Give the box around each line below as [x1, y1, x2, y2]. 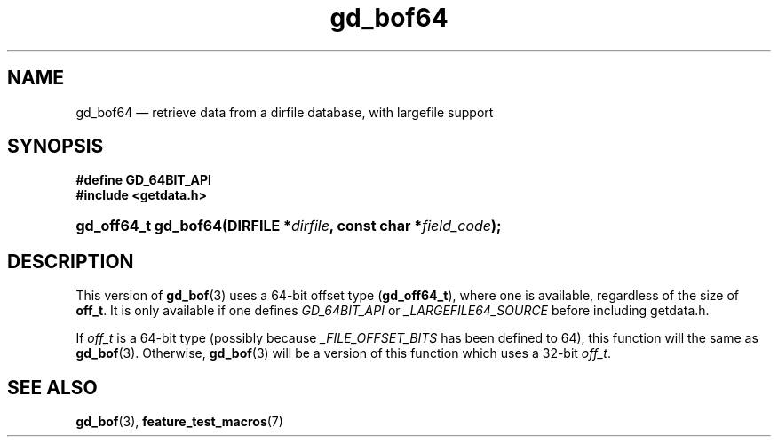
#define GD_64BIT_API [75, 172, 212, 188]
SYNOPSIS [7, 135, 104, 158]
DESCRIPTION [7, 250, 134, 273]
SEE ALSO [7, 376, 98, 399]
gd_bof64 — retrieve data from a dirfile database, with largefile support [75, 104, 494, 120]
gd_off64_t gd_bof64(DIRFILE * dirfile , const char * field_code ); [75, 217, 502, 235]
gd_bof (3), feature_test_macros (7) [75, 414, 283, 430]
